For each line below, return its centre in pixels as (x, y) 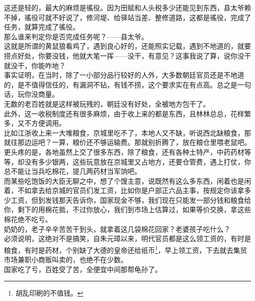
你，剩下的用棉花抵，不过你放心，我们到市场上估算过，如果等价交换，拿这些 (127, 209)
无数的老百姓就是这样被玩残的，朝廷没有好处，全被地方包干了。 (107, 103)
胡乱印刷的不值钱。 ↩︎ (49, 293)
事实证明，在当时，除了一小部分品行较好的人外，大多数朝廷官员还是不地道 (124, 75)
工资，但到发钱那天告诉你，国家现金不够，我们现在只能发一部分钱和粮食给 (131, 200)
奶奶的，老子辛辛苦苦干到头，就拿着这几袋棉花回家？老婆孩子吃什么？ (117, 229)
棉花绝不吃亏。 (28, 219)
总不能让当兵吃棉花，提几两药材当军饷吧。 (73, 171)
